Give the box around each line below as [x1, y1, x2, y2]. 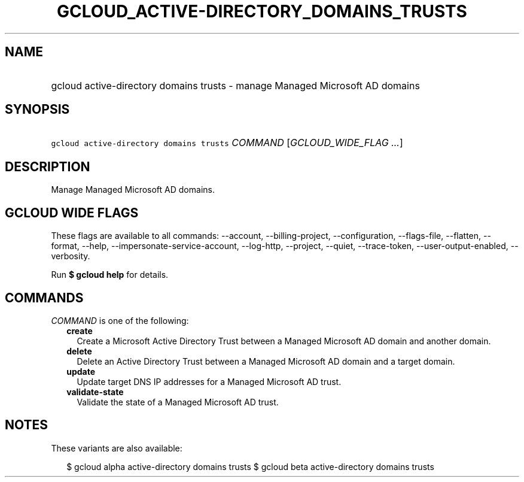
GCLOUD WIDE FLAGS [5, 205, 139, 220]
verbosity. [51, 251, 90, 262]
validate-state [66, 386, 124, 397]
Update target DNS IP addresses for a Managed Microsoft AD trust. [77, 376, 342, 387]
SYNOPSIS [5, 102, 70, 117]
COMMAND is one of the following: [51, 315, 189, 326]
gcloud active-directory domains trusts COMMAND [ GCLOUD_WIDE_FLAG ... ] [51, 137, 403, 149]
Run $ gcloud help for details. [51, 269, 169, 280]
